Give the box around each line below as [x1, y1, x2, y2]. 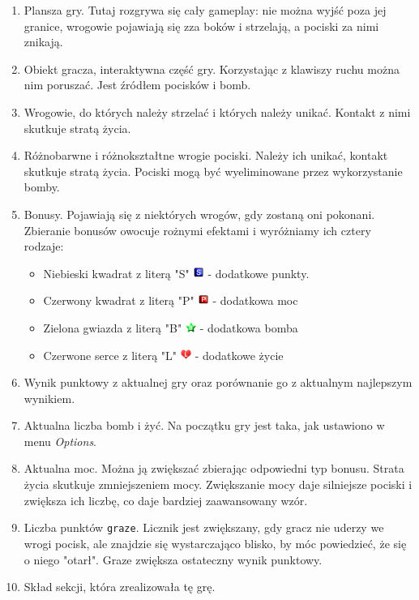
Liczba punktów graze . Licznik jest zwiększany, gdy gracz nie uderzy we [24, 519, 384, 536]
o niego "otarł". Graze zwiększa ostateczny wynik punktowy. [24, 551, 323, 568]
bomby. [24, 178, 60, 195]
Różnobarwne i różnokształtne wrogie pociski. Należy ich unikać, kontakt [24, 147, 388, 164]
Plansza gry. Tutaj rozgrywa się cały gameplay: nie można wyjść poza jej [24, 2, 387, 18]
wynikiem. [24, 389, 75, 406]
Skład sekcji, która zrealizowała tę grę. [24, 578, 216, 595]
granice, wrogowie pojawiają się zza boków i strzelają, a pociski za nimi [24, 17, 379, 34]
